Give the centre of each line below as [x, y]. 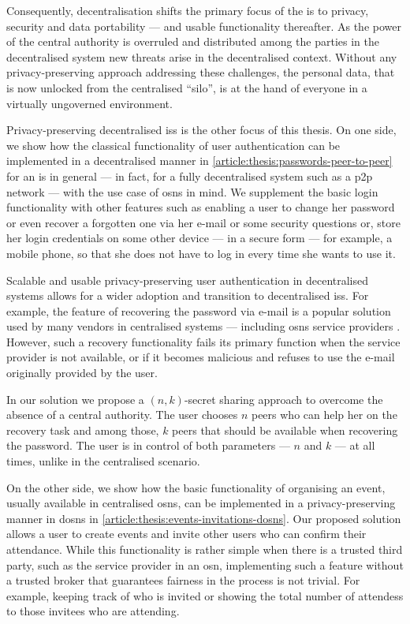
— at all [355, 445]
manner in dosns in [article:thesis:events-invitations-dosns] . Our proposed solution [204, 518]
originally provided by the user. [82, 373]
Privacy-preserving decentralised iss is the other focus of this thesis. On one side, [201, 130]
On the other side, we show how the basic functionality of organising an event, [196, 487]
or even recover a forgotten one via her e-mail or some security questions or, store [203, 222]
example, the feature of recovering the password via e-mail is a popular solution [199, 310]
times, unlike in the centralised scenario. [103, 461]
